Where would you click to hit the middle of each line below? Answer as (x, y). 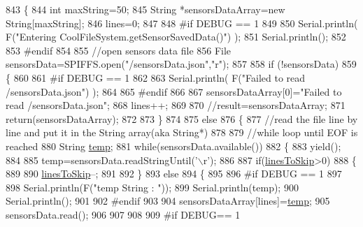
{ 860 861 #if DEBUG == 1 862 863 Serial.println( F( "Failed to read (156, 77)
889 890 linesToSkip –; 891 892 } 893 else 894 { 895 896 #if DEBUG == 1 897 (174, 174)
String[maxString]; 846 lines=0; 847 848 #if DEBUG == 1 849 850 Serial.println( (182, 23)
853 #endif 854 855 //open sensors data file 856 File (119, 50)
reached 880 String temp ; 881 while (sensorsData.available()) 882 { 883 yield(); (173, 146)
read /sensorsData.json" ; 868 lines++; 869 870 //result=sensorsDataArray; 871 (176, 105)
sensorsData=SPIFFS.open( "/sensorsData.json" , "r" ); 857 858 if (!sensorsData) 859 (181, 64)
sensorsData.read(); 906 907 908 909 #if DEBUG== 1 (123, 214)
